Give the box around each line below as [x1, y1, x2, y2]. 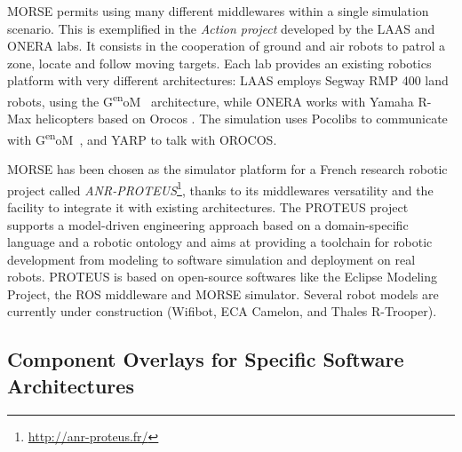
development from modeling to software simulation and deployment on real [7, 250, 416, 268]
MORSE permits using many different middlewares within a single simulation [7, 2, 429, 20]
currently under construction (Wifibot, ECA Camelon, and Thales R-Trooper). [7, 302, 437, 321]
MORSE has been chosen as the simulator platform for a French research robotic [7, 160, 448, 178]
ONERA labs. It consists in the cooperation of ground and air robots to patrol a [7, 36, 445, 55]
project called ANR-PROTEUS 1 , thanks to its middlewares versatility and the [7, 178, 434, 199]
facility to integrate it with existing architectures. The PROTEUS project [7, 197, 409, 216]
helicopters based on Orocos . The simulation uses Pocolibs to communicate [35, 109, 448, 128]
